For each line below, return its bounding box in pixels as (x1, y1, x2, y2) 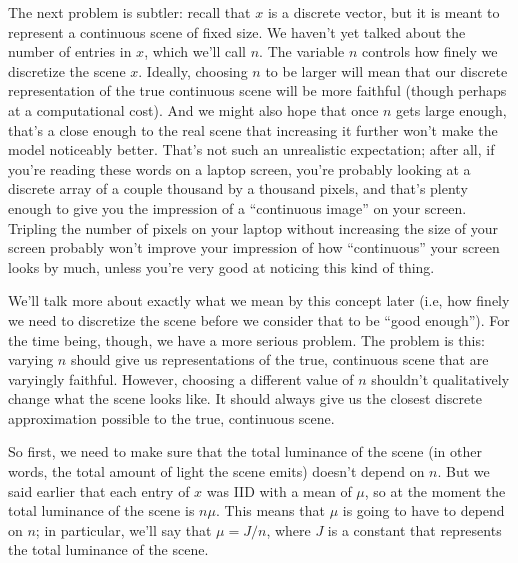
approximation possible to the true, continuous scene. (8, 407, 335, 428)
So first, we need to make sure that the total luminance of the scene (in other (8, 441, 482, 462)
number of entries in (8, 41, 132, 62)
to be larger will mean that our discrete (265, 60, 508, 81)
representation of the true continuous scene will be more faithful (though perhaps (8, 80, 507, 101)
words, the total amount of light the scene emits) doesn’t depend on (8, 461, 425, 482)
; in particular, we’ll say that (35, 519, 212, 540)
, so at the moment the (364, 480, 506, 501)
